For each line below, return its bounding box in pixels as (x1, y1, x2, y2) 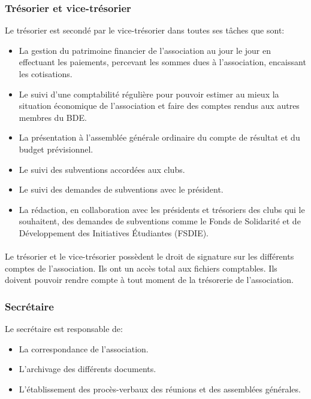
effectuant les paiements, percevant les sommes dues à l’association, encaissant (19, 56, 306, 68)
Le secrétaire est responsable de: (5, 322, 123, 335)
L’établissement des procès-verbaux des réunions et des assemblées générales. (19, 382, 301, 395)
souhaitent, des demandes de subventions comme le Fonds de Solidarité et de (19, 215, 301, 227)
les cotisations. (19, 68, 73, 80)
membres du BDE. (19, 111, 87, 123)
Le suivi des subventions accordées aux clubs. (19, 163, 185, 175)
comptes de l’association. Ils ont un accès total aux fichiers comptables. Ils (5, 261, 277, 274)
